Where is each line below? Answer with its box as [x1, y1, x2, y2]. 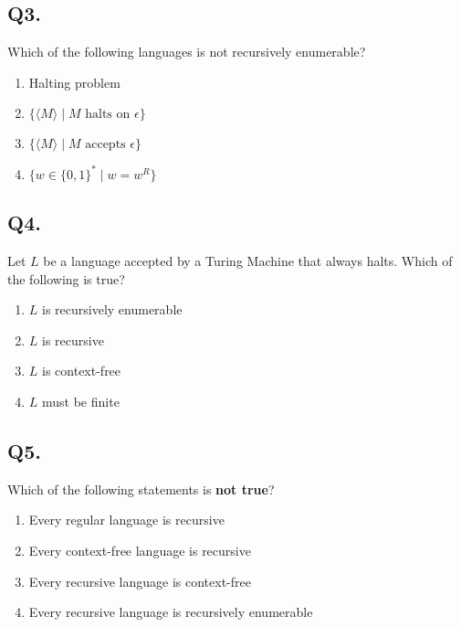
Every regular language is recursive [28, 510, 225, 529]
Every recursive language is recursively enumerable [28, 602, 313, 622]
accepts [85, 138, 126, 152]
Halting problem [28, 72, 120, 91]
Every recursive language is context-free [28, 571, 251, 590]
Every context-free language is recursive [28, 541, 251, 560]
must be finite [42, 392, 120, 411]
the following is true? [7, 269, 125, 288]
